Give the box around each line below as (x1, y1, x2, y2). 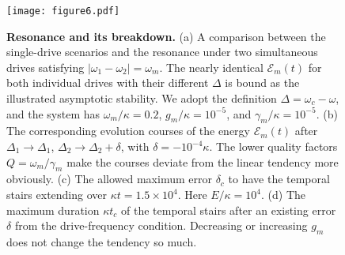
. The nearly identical (159, 58, 263, 75)
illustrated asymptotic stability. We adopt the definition (6, 90, 277, 107)
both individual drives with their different (6, 74, 209, 91)
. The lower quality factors (209, 138, 338, 155)
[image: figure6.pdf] (6, 6, 120, 17)
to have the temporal (228, 171, 330, 187)
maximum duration (6, 201, 100, 218)
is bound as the (225, 74, 300, 91)
